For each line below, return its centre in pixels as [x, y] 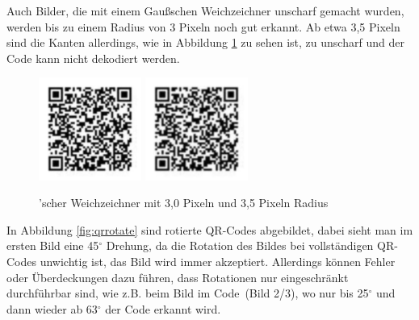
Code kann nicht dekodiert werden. [93, 58]
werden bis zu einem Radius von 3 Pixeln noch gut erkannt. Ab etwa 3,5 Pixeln [203, 26]
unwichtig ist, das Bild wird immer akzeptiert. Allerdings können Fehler [218, 261]
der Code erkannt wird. [163, 308]
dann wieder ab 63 [52, 308]
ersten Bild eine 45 [53, 245]
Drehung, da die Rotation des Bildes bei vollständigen [240, 245]
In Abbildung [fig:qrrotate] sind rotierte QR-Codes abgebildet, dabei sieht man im [210, 229]
